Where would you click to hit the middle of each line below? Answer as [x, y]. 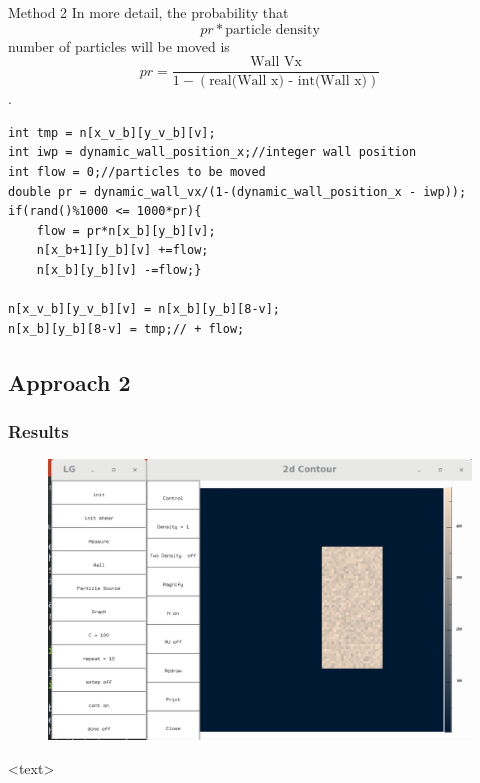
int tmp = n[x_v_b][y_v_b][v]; [112, 132]
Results [38, 431]
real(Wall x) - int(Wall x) [288, 81]
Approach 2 [69, 381]
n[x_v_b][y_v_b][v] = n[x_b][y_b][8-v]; [144, 309]
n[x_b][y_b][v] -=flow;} [119, 270]
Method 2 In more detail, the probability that [148, 12]
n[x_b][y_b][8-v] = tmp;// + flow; [126, 328]
